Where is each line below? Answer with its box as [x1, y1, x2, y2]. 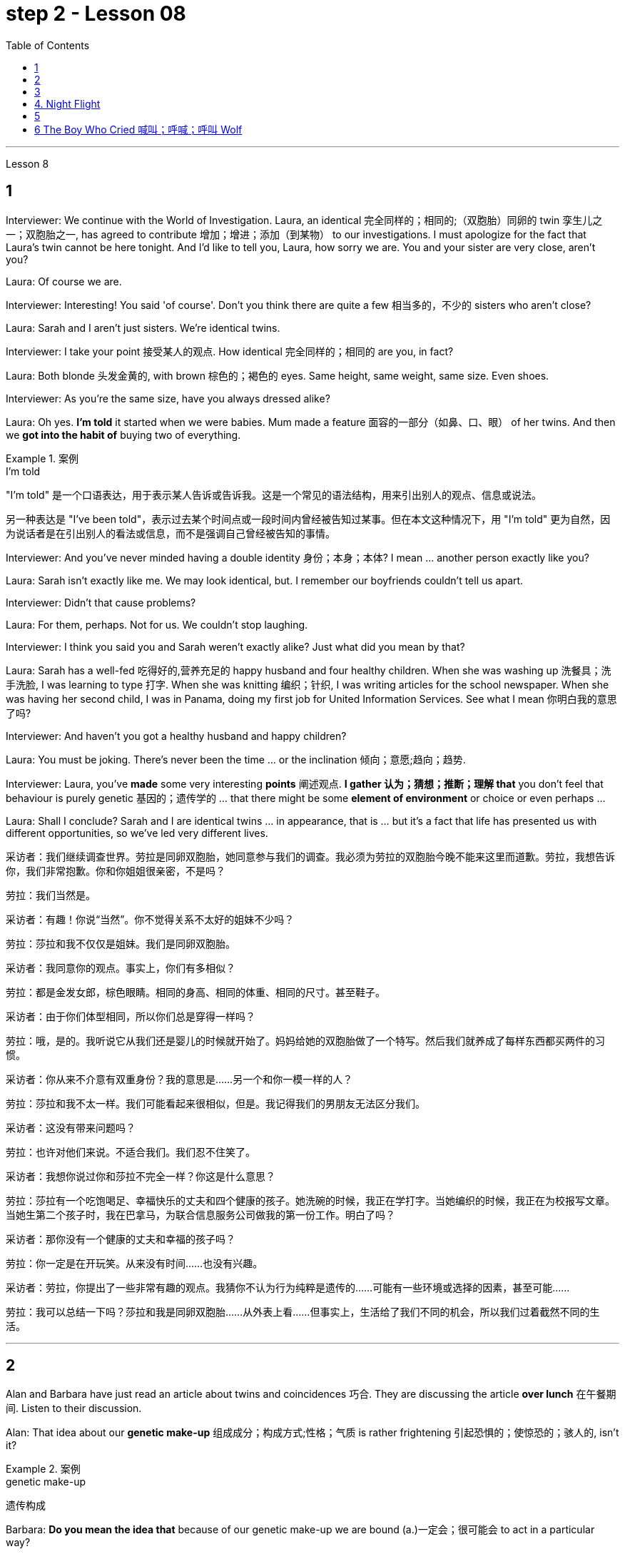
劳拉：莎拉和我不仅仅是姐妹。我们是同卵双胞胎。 [6, 937, 235, 950]
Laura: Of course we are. [6, 275, 122, 288]
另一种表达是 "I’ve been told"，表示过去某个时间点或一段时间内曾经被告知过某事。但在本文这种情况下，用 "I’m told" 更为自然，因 [6, 512, 611, 525]
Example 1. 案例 [6, 452, 78, 464]
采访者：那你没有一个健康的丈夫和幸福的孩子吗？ [6, 1232, 235, 1245]
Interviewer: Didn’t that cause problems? [6, 596, 196, 609]
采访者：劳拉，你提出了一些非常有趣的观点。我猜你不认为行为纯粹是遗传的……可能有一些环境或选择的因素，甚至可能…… [6, 1281, 570, 1294]
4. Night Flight [34, 97, 101, 110]
